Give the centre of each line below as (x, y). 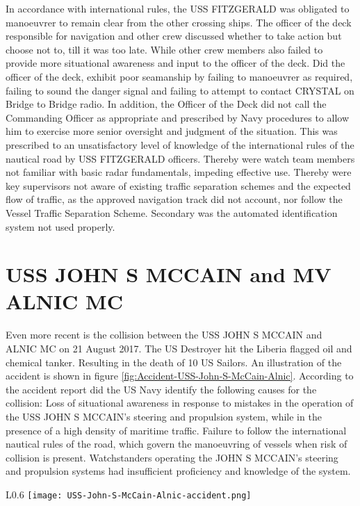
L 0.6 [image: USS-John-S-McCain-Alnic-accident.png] (129, 494)
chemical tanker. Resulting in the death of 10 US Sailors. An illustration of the (174, 362)
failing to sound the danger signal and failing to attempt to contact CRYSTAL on (180, 90)
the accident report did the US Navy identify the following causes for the (161, 389)
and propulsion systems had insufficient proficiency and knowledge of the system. (178, 471)
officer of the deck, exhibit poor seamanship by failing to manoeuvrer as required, (179, 76)
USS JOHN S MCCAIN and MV (169, 274)
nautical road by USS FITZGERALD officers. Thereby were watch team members (180, 158)
